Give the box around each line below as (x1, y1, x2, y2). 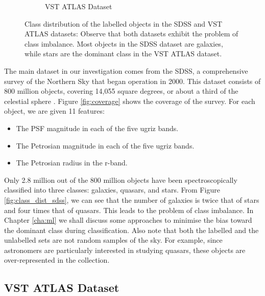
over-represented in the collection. (4, 255, 110, 265)
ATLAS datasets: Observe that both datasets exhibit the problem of (25, 28, 238, 39)
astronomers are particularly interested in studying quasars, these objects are (4, 244, 246, 255)
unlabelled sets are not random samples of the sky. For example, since (4, 235, 223, 245)
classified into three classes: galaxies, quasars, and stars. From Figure (4, 184, 220, 195)
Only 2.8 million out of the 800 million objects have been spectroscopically (4, 174, 237, 185)
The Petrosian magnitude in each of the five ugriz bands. (16, 140, 195, 151)
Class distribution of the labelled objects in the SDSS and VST (25, 18, 223, 29)
